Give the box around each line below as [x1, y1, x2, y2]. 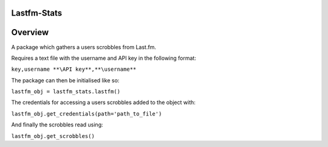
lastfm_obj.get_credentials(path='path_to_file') [11, 110, 162, 117]
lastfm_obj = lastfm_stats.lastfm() [11, 88, 121, 95]
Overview [11, 27, 49, 38]
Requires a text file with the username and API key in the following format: [11, 54, 197, 62]
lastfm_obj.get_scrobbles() [11, 132, 95, 139]
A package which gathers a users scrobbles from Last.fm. [11, 43, 156, 51]
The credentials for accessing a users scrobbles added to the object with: [11, 99, 196, 106]
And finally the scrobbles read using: [11, 121, 103, 128]
